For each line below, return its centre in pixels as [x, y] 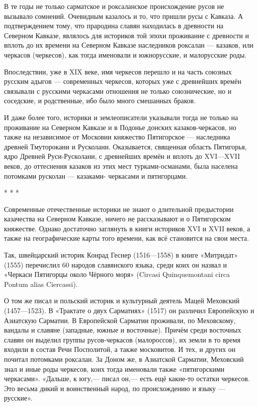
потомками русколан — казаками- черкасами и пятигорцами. [96, 175]
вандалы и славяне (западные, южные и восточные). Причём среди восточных [123, 330]
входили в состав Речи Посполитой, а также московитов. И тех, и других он [120, 349]
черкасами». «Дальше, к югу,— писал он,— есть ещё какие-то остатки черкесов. [127, 378]
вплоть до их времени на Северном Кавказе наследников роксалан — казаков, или [129, 45]
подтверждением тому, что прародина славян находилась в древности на [114, 26]
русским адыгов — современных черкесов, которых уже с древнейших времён [123, 81]
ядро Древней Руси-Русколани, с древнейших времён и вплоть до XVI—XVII [122, 156]
